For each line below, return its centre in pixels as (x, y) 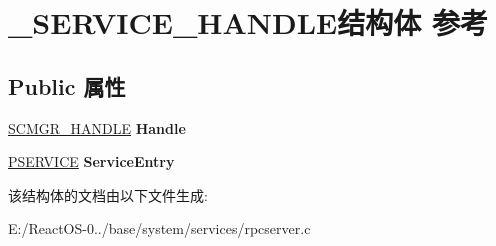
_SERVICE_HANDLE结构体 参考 (248, 22)
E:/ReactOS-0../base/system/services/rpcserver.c (159, 228)
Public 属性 (67, 85)
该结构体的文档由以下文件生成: (108, 194)
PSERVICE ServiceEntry (91, 161)
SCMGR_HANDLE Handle (97, 127)
